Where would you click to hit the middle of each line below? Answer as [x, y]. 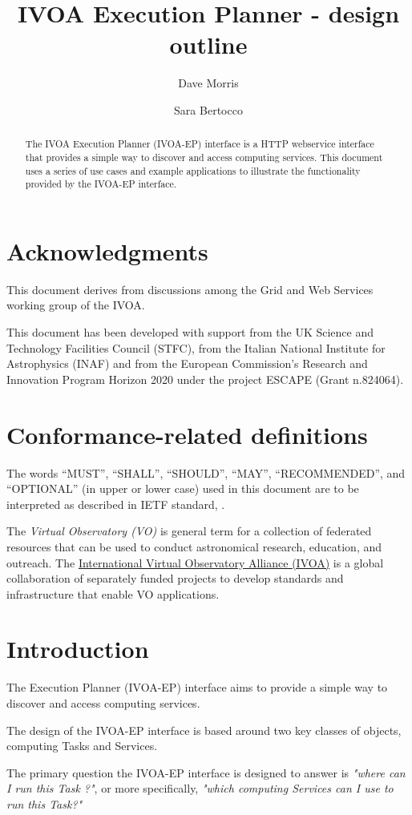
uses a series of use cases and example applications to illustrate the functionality [193, 170]
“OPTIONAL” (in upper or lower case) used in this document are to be [183, 488]
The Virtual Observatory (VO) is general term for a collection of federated [189, 531]
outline [208, 44]
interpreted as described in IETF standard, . [116, 504]
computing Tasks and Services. [82, 746]
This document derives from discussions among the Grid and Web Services [190, 289]
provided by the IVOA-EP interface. [101, 184]
